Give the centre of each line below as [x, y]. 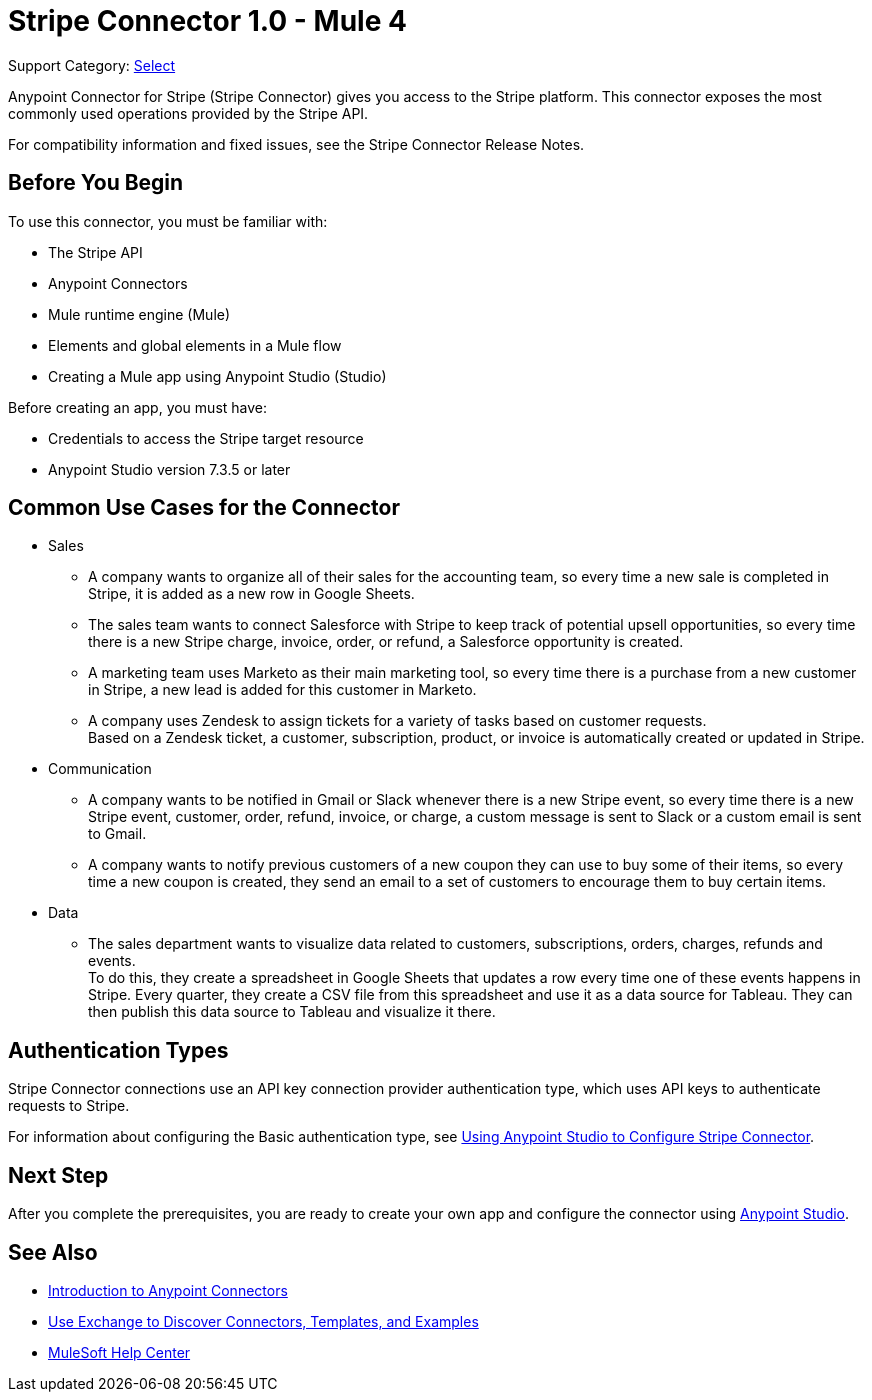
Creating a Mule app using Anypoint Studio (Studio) [217, 376]
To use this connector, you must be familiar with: [168, 221]
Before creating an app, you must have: [138, 407]
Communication [100, 769]
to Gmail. [117, 834]
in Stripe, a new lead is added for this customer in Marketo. [282, 690]
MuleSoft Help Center [119, 1352]
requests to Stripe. [69, 1106]
